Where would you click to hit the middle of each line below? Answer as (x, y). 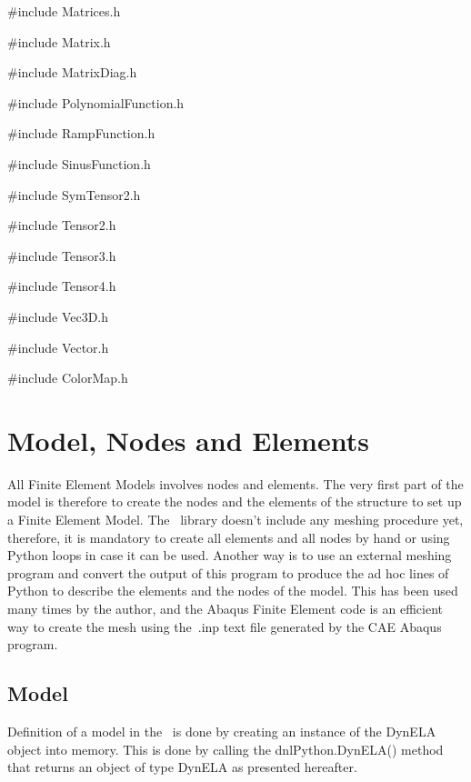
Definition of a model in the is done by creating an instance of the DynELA (222, 731)
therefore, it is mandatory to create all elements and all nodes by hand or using (229, 537)
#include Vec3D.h (58, 316)
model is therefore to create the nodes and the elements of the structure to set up (235, 501)
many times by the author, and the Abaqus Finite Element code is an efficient (225, 608)
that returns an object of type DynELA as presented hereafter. (182, 767)
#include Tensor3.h (62, 255)
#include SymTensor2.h (74, 194)
